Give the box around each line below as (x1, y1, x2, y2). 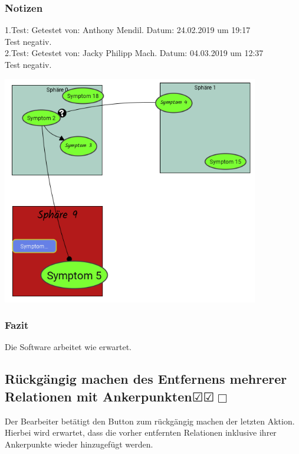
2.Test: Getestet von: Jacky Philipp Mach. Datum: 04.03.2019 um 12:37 (5, 47, 264, 59)
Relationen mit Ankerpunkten (5, 387, 192, 405)
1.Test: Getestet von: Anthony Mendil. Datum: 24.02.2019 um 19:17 (5, 24, 251, 36)
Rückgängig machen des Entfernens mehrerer (5, 370, 287, 388)
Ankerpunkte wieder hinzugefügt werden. (5, 437, 153, 450)
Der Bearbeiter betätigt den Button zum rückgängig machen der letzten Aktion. (5, 414, 295, 427)
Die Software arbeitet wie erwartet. (5, 341, 132, 353)
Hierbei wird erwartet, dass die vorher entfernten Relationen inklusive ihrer (5, 426, 277, 439)
